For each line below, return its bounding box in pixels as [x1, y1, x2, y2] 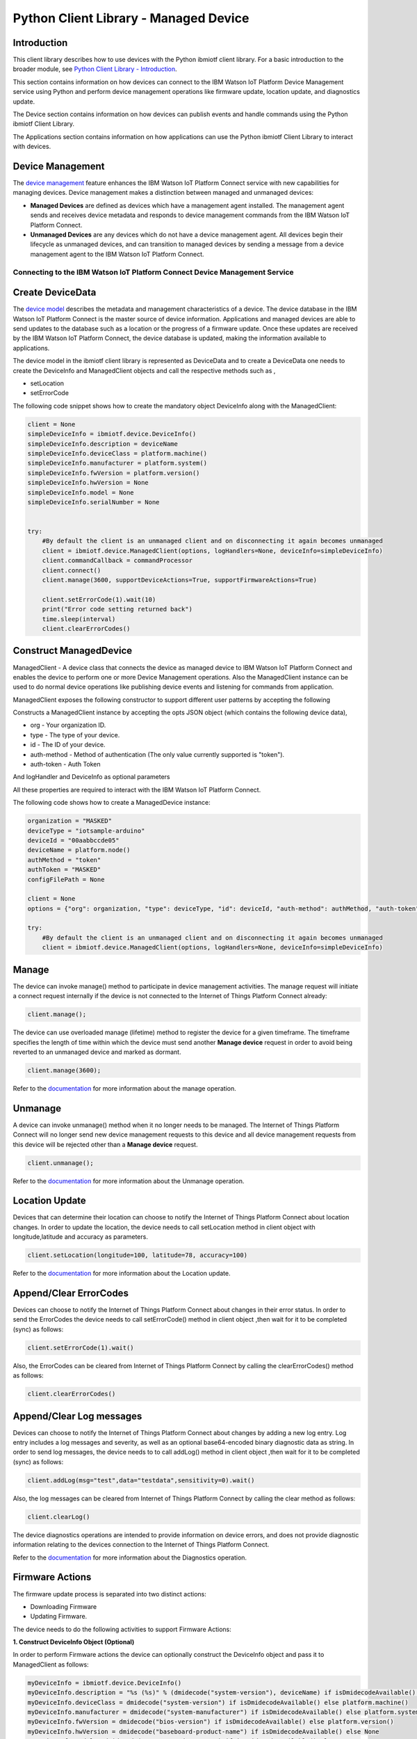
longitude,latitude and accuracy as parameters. [13, 1233, 149, 1241]
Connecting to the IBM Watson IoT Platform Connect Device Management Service [13, 267, 295, 277]
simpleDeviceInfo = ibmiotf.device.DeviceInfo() [27, 430, 197, 438]
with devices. [13, 143, 51, 151]
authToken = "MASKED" [27, 866, 101, 874]
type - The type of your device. [30, 730, 120, 739]
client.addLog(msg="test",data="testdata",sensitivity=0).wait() [27, 1476, 255, 1484]
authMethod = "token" [27, 856, 101, 864]
